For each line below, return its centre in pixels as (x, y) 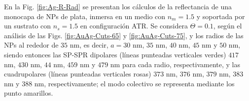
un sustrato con (28, 26)
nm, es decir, (89, 45)
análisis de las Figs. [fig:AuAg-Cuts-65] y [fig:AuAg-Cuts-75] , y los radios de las (124, 35)
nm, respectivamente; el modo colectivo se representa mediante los (134, 83)
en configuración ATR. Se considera (134, 26)
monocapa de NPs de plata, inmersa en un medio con (85, 16)
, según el (228, 26)
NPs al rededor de (31, 45)
